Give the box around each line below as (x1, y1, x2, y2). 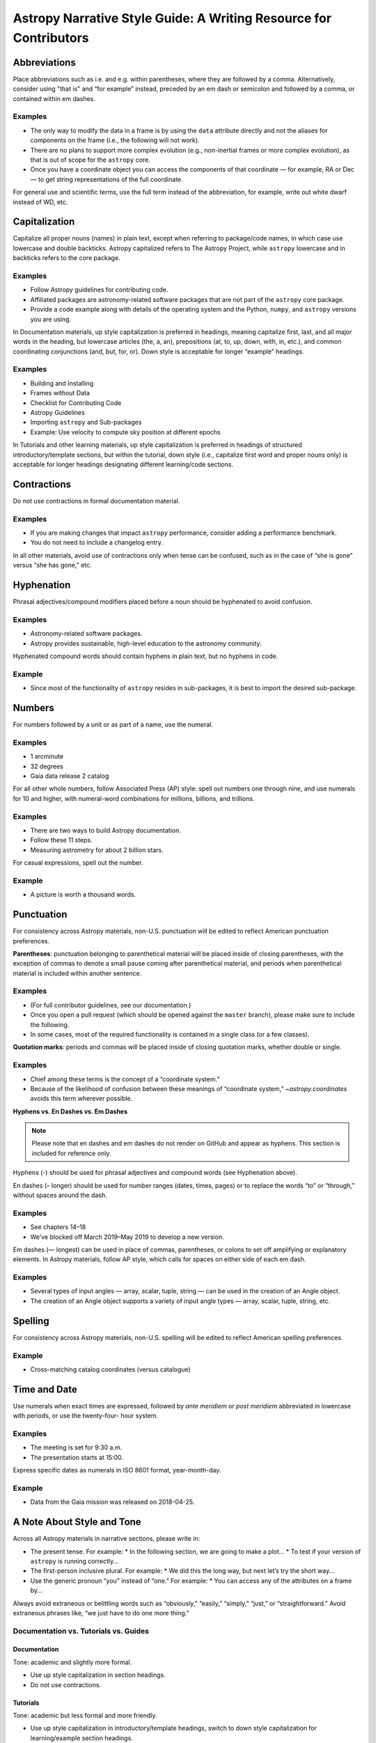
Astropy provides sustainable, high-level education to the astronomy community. (30, 639, 262, 648)
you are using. (30, 314, 72, 324)
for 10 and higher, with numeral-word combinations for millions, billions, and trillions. (13, 794, 255, 802)
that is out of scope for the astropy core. (30, 155, 151, 164)
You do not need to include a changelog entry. (30, 538, 164, 547)
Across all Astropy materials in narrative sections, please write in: (13, 1535, 201, 1543)
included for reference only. (31, 1149, 111, 1157)
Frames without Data (30, 389, 91, 397)
